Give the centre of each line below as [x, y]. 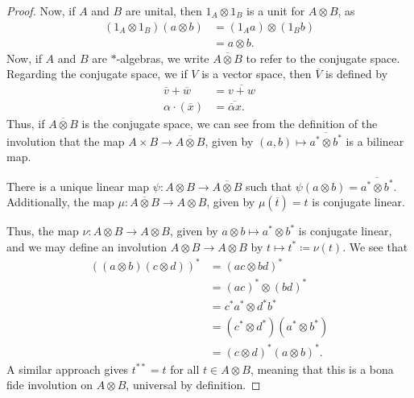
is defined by [356, 74]
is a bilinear [375, 141]
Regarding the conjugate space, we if [97, 74]
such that [269, 186]
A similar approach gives [68, 369]
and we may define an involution [87, 246]
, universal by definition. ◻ [193, 385]
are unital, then [164, 10]
